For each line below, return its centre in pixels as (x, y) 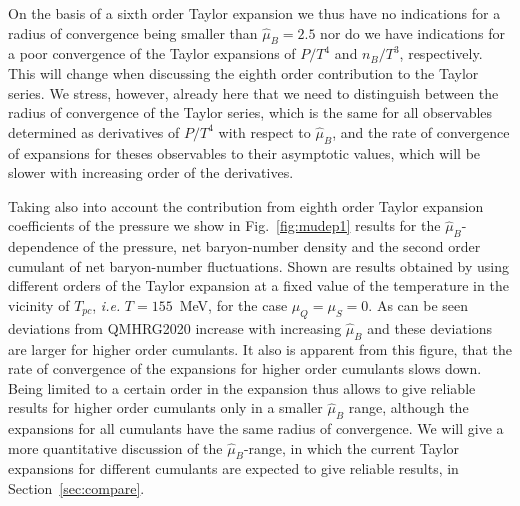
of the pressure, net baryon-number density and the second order (282, 246)
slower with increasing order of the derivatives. (151, 172)
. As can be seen (418, 304)
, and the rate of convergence (421, 131)
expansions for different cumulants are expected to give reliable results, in (233, 468)
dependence (43, 246)
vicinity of (39, 304)
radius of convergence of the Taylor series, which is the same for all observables (250, 112)
